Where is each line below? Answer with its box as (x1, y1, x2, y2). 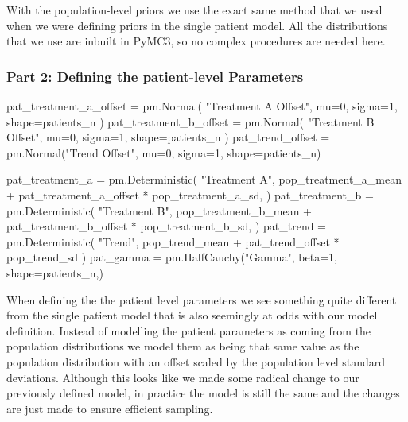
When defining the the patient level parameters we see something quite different (6, 291, 397, 308)
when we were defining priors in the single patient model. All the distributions (6, 17, 388, 33)
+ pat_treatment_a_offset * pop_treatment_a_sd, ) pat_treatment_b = (6, 186, 374, 203)
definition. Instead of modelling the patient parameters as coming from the (6, 322, 371, 339)
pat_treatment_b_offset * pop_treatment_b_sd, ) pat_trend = (6, 218, 327, 234)
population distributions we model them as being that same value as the (6, 338, 359, 354)
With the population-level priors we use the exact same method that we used (6, 2, 383, 17)
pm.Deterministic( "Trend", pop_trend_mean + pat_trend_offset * (6, 233, 340, 250)
